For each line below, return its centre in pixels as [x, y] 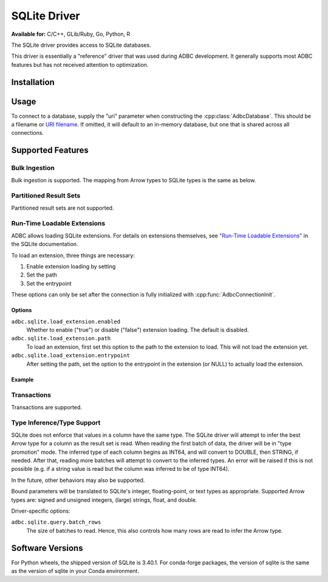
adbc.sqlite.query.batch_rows [56, 522]
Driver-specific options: [41, 511]
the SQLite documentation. [45, 244]
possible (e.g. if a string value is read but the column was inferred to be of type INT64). [121, 469]
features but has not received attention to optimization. [80, 64]
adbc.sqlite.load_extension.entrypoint [70, 356]
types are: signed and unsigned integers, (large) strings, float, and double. [104, 500]
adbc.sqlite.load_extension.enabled [66, 321]
